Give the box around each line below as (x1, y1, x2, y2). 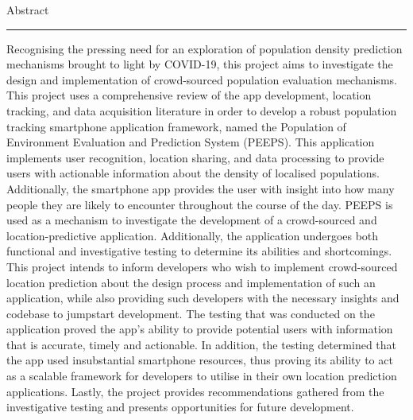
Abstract (6, 2, 49, 17)
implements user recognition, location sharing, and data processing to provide (6, 149, 384, 165)
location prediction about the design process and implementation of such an (6, 274, 376, 290)
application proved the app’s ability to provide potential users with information (6, 321, 393, 337)
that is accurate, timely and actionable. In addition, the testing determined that (6, 336, 397, 352)
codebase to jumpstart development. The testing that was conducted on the (6, 305, 375, 321)
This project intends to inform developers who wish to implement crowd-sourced (6, 258, 398, 274)
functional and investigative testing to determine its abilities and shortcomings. (6, 243, 392, 259)
